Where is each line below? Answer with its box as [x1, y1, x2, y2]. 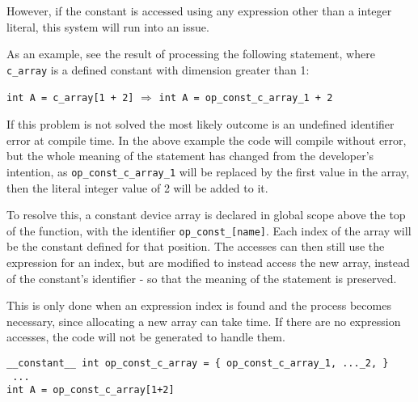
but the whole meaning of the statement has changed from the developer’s [6, 147, 374, 164]
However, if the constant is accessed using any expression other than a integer [6, 2, 392, 19]
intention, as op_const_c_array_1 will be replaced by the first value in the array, [6, 163, 410, 180]
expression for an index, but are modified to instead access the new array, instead [6, 253, 410, 270]
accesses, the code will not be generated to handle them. [6, 328, 285, 345]
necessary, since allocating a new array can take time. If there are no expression [6, 312, 401, 329]
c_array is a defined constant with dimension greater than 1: [6, 61, 310, 78]
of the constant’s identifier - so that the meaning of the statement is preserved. [6, 269, 397, 286]
